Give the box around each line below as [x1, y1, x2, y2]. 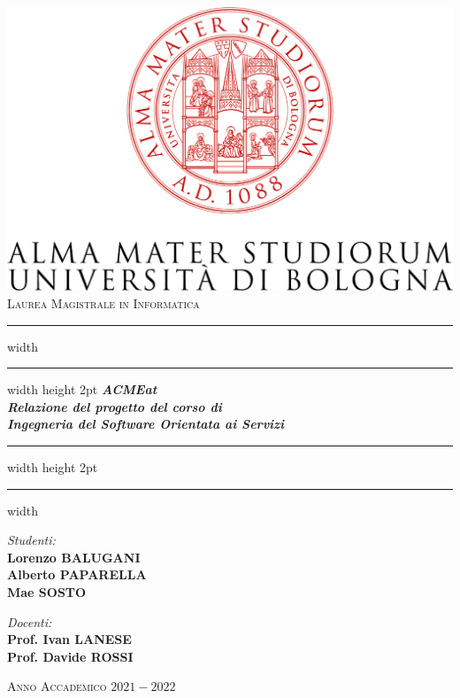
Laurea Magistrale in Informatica [7, 294, 200, 312]
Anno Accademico [7, 677, 107, 695]
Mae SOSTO [7, 582, 87, 601]
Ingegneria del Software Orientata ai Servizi [7, 415, 284, 433]
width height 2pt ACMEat [7, 380, 157, 399]
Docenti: [7, 612, 52, 631]
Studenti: [7, 531, 56, 549]
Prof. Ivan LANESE [7, 630, 132, 648]
